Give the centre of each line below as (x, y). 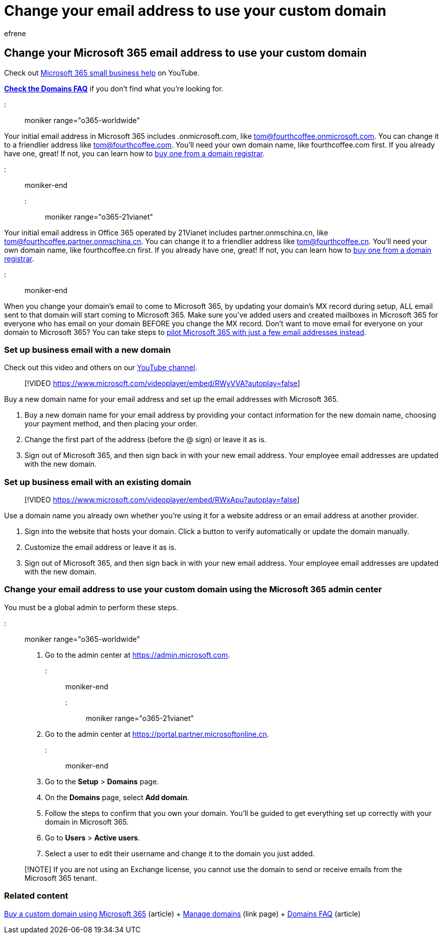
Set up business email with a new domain (88, 350)
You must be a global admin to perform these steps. (91, 607)
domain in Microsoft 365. (87, 822)
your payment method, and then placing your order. (111, 424)
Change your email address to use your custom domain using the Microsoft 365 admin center (193, 590)
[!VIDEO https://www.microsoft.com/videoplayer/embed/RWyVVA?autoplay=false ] (162, 383)
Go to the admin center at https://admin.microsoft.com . (138, 655)
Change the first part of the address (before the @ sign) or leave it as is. (145, 440)
